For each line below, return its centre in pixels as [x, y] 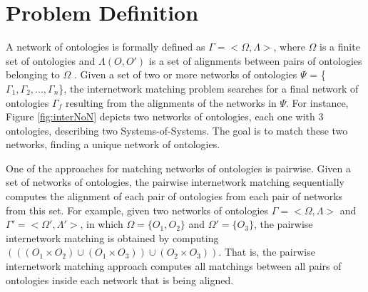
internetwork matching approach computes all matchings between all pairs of [174, 266]
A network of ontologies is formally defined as [106, 47]
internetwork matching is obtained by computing [112, 238]
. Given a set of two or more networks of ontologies [186, 74]
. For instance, [317, 102]
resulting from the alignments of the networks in [171, 102]
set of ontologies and [51, 60]
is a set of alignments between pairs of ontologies [255, 60]
